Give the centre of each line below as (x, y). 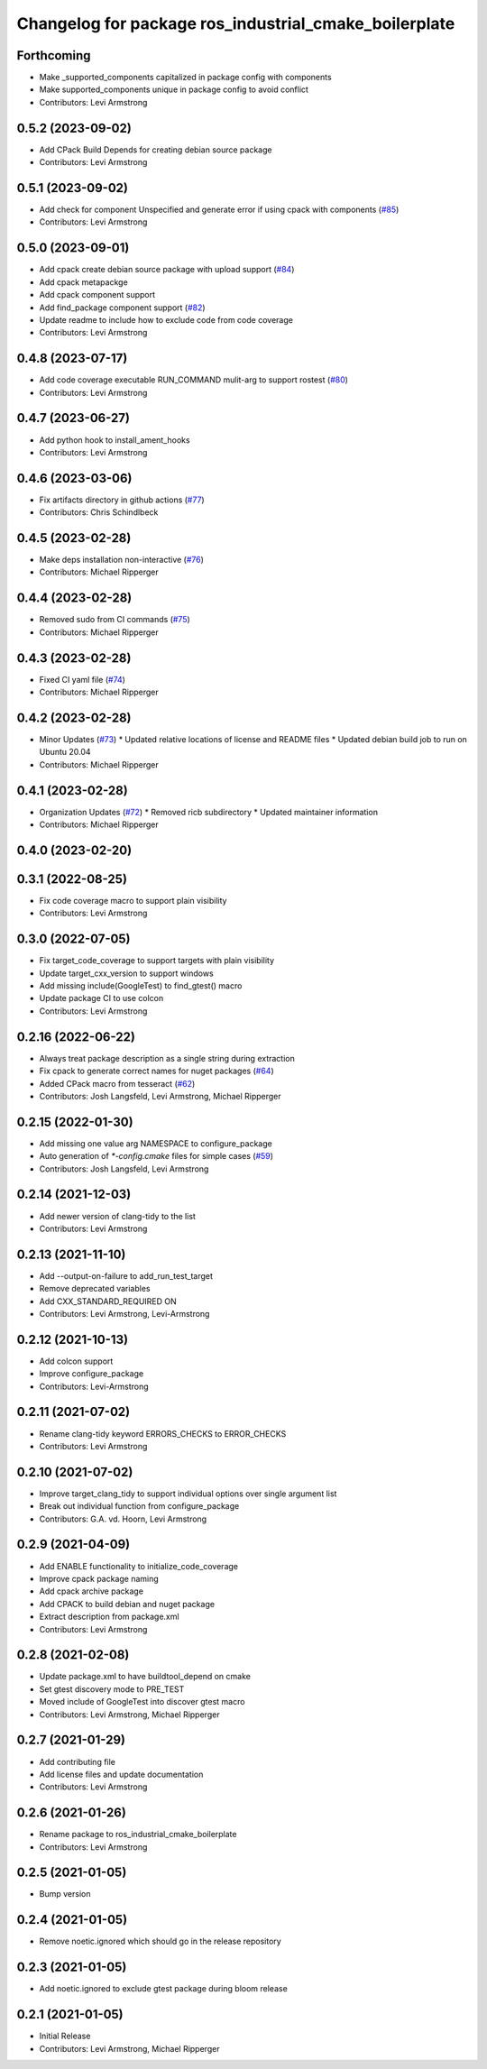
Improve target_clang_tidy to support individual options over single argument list (188, 1494)
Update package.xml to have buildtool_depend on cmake (145, 1677)
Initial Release (65, 2036)
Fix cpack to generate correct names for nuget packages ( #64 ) (156, 1071)
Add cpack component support (97, 295)
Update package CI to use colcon (101, 998)
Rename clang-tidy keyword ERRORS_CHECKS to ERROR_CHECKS (163, 1433)
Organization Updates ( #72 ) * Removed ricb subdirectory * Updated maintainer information (209, 812)
